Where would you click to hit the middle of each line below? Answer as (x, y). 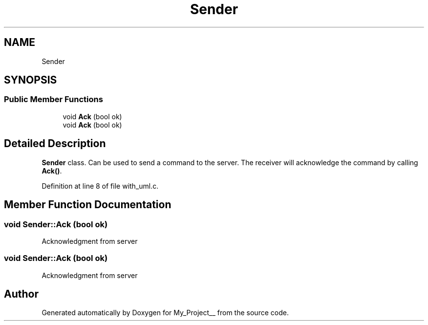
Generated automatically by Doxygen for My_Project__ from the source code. (165, 313)
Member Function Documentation (88, 205)
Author (21, 294)
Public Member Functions (53, 99)
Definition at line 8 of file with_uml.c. (100, 186)
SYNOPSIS (31, 80)
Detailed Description (55, 144)
